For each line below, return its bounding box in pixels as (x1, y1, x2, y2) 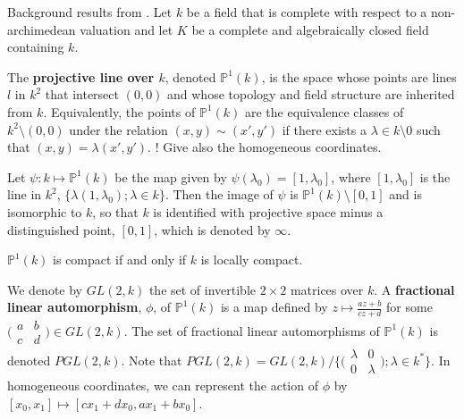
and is (389, 185, 422, 204)
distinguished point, (7, 220, 115, 239)
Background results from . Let (7, 3, 173, 21)
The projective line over (7, 67, 155, 86)
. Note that (121, 350, 182, 369)
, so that (92, 202, 139, 221)
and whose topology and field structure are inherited (167, 85, 455, 104)
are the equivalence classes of (245, 102, 404, 121)
